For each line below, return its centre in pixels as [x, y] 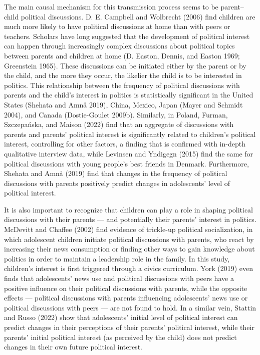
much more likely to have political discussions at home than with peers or [117, 26]
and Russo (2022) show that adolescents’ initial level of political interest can [121, 317]
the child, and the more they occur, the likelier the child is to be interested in [123, 75]
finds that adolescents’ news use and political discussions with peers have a [119, 278]
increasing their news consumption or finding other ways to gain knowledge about [129, 249]
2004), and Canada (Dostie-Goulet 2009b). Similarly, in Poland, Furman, [116, 114]
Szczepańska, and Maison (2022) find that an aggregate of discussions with [119, 124]
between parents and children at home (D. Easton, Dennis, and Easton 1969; [122, 55]
